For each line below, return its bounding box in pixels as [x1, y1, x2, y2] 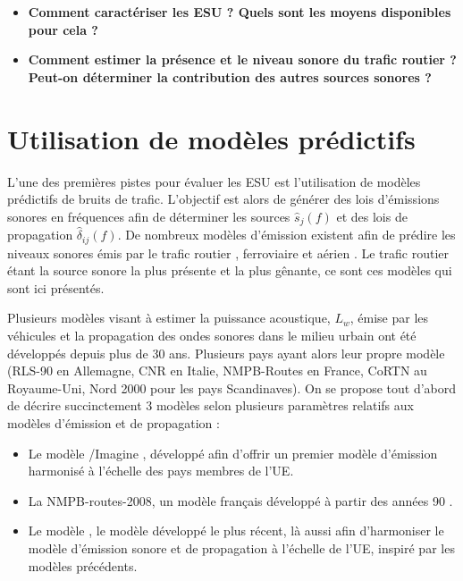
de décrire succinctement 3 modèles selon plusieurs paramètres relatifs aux [7, 396, 414, 415]
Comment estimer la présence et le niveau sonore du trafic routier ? [28, 50, 457, 69]
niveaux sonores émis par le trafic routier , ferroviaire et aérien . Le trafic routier [7, 243, 450, 262]
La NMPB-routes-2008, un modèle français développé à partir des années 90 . [28, 491, 453, 509]
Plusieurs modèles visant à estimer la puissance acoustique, [7, 308, 331, 327]
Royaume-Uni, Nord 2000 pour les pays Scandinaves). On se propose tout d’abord [7, 378, 457, 397]
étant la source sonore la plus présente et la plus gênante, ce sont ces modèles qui [7, 261, 452, 280]
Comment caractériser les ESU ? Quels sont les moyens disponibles [28, 3, 451, 21]
